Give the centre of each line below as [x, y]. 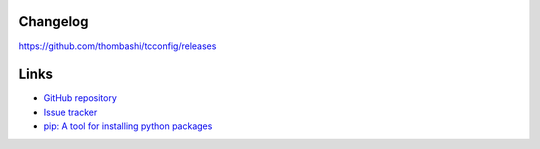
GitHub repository [80, 98]
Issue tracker [70, 112]
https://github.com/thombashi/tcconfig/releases [117, 46]
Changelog [53, 21]
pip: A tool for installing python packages [128, 126]
